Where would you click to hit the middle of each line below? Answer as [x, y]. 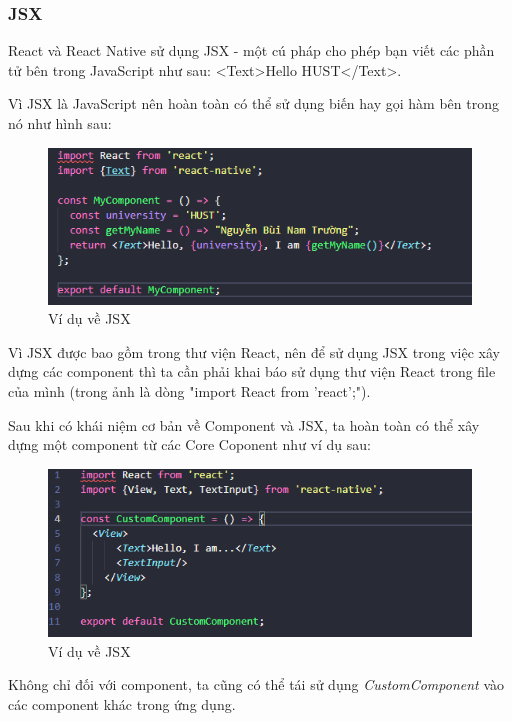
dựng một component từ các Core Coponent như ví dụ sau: [189, 444]
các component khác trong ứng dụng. [122, 703]
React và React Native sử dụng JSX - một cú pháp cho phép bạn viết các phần [251, 50]
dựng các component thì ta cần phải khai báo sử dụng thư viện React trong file [252, 371]
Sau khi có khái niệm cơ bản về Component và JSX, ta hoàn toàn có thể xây [244, 424]
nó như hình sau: [60, 123]
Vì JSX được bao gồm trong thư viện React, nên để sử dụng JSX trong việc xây [254, 351]
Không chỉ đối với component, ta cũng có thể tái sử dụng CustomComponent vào [256, 684]
